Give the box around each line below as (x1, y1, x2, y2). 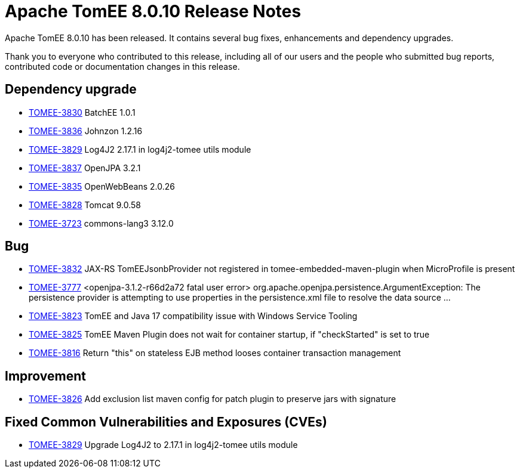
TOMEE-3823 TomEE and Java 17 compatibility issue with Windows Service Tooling (29, 311, 358, 321)
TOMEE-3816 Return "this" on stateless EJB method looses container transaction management (29, 348, 401, 358)
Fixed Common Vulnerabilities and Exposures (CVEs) (5, 414, 327, 429)
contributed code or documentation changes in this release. (5, 61, 240, 72)
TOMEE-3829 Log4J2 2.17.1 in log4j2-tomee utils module (29, 144, 251, 154)
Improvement (5, 368, 86, 384)
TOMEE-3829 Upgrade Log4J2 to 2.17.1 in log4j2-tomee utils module (29, 440, 298, 450)
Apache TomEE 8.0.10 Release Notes (5, 1, 301, 21)
